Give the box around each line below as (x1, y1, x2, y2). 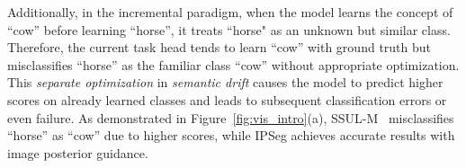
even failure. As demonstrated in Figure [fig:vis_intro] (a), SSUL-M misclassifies (7, 108, 454, 127)
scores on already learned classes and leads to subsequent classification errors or (7, 90, 447, 109)
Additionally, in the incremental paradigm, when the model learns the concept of (7, 3, 453, 21)
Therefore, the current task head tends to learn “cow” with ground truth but (7, 38, 432, 57)
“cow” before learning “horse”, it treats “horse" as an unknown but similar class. (7, 20, 451, 39)
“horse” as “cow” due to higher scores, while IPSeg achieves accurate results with (7, 126, 455, 145)
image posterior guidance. (7, 143, 148, 162)
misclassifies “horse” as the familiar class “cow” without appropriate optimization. (7, 55, 460, 74)
